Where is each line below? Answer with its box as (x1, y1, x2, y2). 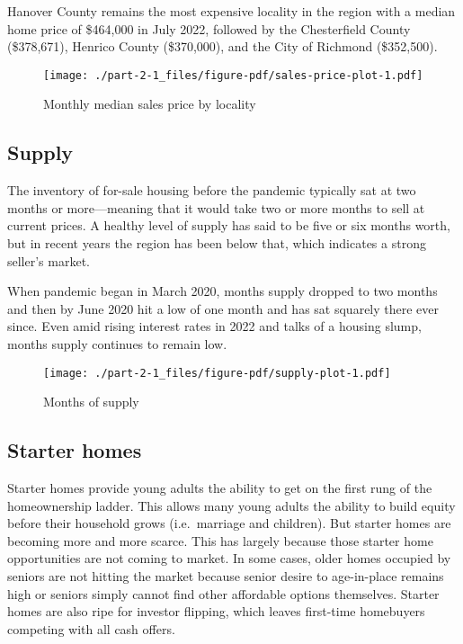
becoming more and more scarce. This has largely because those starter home (7, 531, 433, 550)
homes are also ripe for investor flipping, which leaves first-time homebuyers (7, 602, 425, 621)
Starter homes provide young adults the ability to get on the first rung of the (7, 479, 432, 497)
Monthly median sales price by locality (43, 94, 256, 113)
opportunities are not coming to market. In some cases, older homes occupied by (7, 549, 451, 568)
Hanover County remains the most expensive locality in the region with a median (7, 2, 456, 20)
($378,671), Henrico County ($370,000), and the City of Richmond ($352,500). (7, 37, 438, 56)
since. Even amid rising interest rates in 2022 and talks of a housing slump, (7, 317, 422, 335)
